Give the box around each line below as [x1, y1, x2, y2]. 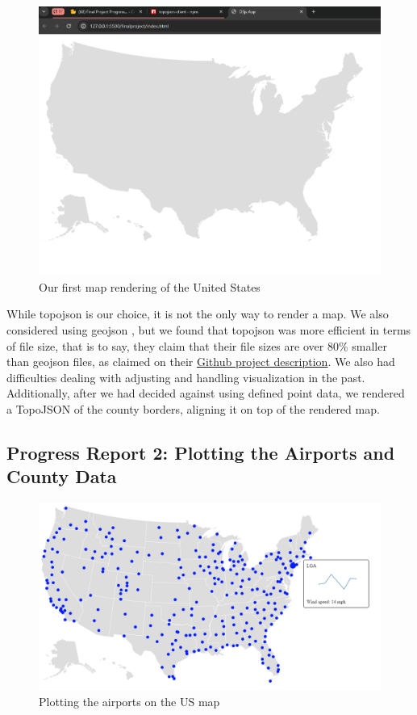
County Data [6, 464, 117, 489]
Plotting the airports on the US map [39, 692, 220, 709]
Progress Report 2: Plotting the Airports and [6, 440, 395, 465]
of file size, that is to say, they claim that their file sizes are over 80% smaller [6, 337, 387, 354]
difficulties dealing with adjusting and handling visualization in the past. [6, 368, 365, 385]
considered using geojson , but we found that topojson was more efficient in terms [6, 321, 411, 338]
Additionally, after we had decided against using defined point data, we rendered [6, 385, 405, 402]
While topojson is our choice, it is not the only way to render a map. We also [6, 305, 389, 322]
